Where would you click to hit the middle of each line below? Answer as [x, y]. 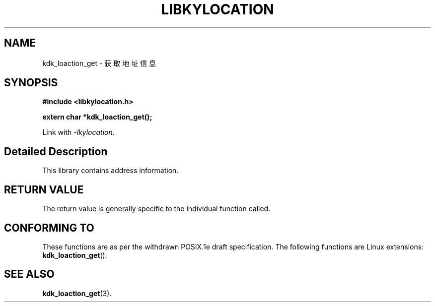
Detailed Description [56, 151]
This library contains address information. [110, 171]
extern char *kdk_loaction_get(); [97, 117]
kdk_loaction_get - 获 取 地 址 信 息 [99, 63]
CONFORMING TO [49, 228]
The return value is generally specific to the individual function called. [156, 209]
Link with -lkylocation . [78, 132]
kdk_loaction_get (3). [77, 293]
